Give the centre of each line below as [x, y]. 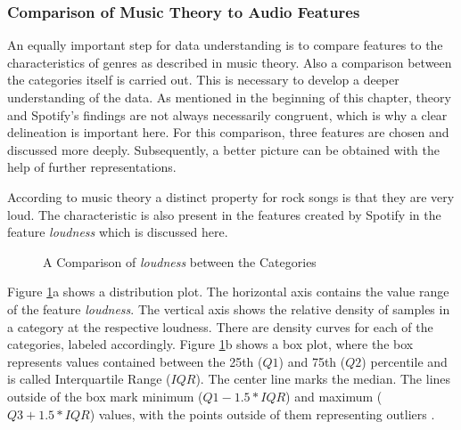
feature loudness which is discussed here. [118, 232]
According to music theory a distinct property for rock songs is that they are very [231, 196]
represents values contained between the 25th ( [135, 361]
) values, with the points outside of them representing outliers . [262, 414]
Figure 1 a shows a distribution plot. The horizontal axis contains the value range [228, 292]
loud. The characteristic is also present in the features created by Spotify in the [224, 214]
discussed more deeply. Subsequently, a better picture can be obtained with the [223, 149]
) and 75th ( [312, 361]
